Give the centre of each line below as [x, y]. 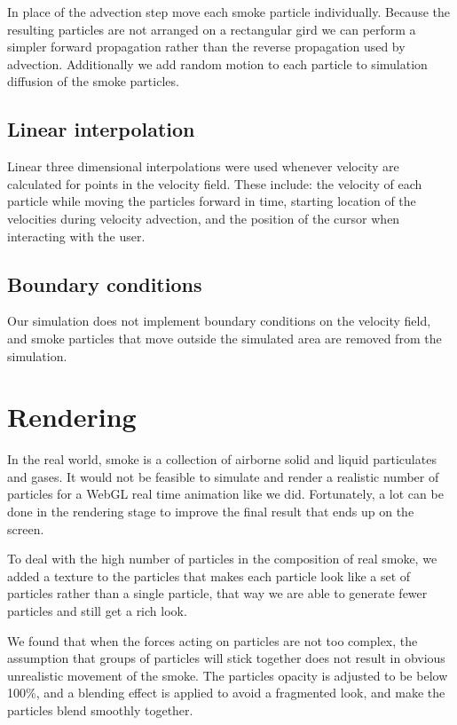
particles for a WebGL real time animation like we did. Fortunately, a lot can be [225, 494]
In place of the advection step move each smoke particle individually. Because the [228, 12]
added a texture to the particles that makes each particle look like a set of [209, 575]
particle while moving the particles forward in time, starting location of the [212, 201]
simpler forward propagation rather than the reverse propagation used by [206, 47]
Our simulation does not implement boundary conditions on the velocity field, [219, 321]
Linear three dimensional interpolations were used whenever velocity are [203, 166]
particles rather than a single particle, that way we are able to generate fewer [217, 593]
